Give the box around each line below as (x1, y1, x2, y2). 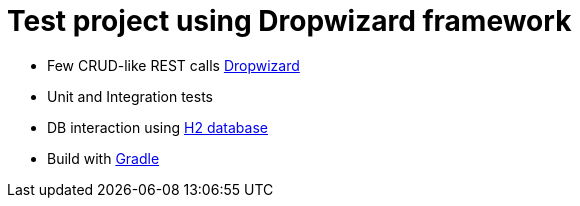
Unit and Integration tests (47, 87, 213, 105)
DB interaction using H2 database (47, 118, 268, 136)
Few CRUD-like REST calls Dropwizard (47, 56, 300, 74)
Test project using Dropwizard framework (7, 4, 572, 38)
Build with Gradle (47, 149, 160, 167)
